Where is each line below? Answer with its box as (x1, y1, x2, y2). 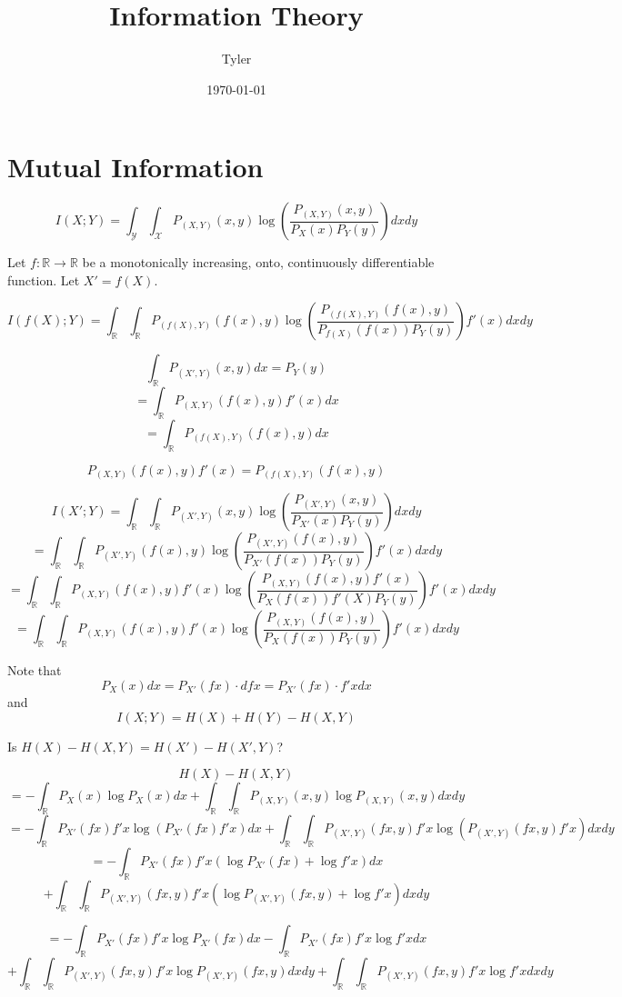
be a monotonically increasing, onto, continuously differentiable (82, 253, 435, 272)
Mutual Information (7, 148, 264, 185)
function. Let (7, 270, 80, 289)
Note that (7, 661, 62, 680)
